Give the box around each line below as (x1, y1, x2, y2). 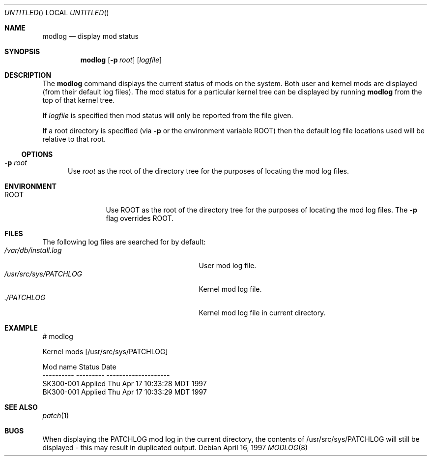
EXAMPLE (4, 324, 38, 332)
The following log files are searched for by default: (42, 238, 206, 246)
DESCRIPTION (4, 71, 52, 79)
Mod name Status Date (42, 363, 116, 371)
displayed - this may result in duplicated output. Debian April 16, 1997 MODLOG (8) (42, 443, 308, 452)
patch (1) (42, 411, 69, 420)
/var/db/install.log (4, 246, 62, 254)
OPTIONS (21, 150, 53, 158)
